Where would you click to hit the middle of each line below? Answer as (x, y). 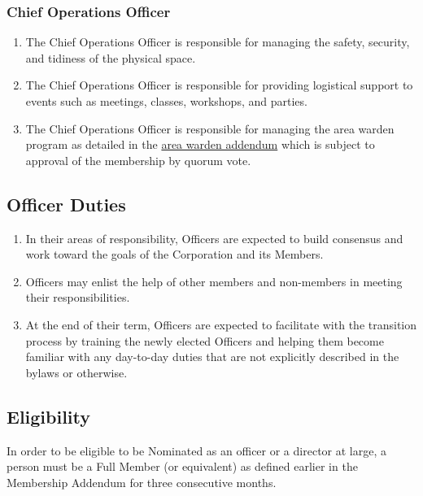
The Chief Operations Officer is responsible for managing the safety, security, (218, 42)
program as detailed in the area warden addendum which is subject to (200, 144)
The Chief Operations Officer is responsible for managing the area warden (210, 128)
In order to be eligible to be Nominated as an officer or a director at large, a (196, 450)
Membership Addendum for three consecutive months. (142, 482)
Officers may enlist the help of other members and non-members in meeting (214, 281)
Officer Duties (66, 204)
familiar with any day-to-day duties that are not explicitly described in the (212, 357)
